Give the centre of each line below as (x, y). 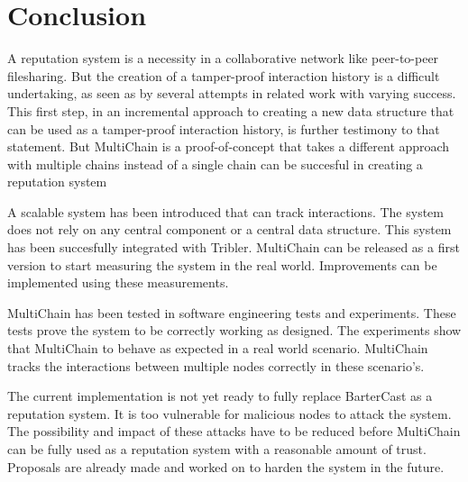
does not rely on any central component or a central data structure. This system (229, 229)
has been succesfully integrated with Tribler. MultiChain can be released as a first (234, 247)
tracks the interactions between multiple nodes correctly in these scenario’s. (216, 365)
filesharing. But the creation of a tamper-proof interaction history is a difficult (224, 75)
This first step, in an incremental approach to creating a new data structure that (231, 110)
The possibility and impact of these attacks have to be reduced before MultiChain (234, 431)
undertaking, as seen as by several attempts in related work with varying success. (232, 93)
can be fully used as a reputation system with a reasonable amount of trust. (217, 449)
